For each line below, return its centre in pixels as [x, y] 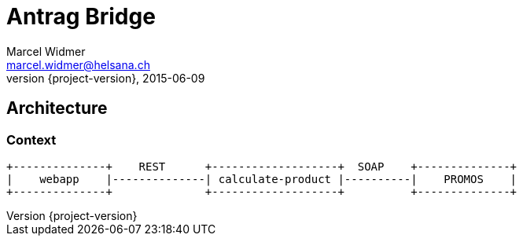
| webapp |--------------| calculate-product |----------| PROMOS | [262, 179]
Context [31, 139]
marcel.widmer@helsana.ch [78, 64]
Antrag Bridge [81, 16]
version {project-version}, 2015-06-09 [106, 78]
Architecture [57, 108]
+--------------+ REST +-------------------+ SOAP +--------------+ [262, 166]
